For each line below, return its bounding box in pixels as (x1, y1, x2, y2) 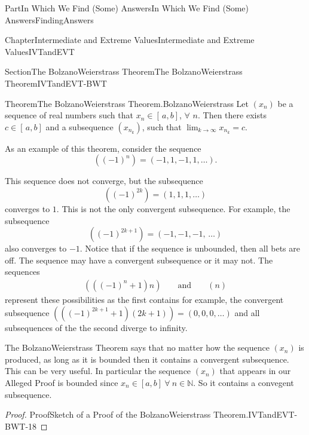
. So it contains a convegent (193, 376, 294, 388)
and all (234, 306, 260, 318)
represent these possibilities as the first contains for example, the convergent (5, 293, 284, 305)
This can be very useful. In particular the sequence (5, 364, 191, 377)
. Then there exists (198, 109, 267, 121)
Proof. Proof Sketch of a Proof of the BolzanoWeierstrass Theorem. (5, 408, 249, 421)
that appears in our (219, 364, 291, 377)
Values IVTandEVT (5, 45, 75, 57)
